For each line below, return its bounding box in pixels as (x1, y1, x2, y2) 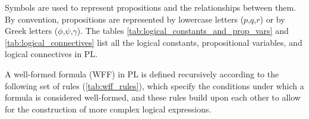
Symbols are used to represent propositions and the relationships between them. (5, 1, 296, 13)
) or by (260, 12, 285, 25)
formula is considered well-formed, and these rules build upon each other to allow (5, 91, 301, 104)
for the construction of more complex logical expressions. (5, 102, 212, 115)
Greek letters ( (5, 24, 58, 37)
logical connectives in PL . (5, 48, 98, 60)
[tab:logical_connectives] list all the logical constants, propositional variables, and (5, 36, 302, 48)
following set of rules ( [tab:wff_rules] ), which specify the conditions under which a (5, 79, 304, 92)
